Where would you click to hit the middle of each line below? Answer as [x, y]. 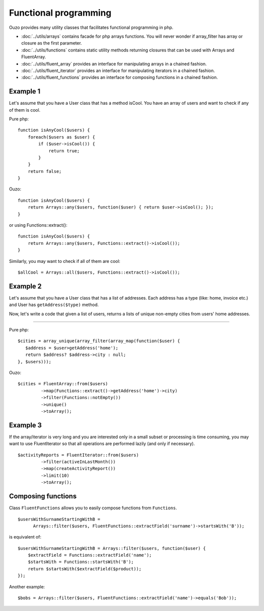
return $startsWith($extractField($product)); [85, 569]
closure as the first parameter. [52, 43]
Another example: [27, 587]
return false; [45, 171]
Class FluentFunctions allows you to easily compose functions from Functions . [93, 508]
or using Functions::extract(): [38, 225]
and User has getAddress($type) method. [54, 305]
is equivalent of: [25, 537]
